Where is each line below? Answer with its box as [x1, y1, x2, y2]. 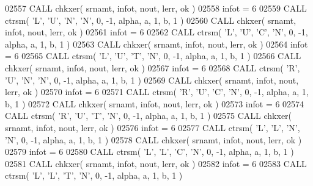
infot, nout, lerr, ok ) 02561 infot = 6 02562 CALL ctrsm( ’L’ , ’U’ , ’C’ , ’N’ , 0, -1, [5, 26, 308, 38]
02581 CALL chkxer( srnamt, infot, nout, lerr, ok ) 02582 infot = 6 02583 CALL [5, 157, 307, 170]
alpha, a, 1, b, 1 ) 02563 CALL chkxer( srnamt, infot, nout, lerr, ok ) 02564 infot [5, 37, 308, 50]
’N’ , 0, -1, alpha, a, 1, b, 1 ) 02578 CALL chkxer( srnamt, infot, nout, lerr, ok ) [5, 133, 302, 146]
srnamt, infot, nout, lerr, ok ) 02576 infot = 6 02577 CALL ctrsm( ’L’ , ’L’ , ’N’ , [5, 121, 300, 134]
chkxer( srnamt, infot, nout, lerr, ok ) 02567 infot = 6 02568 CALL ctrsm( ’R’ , [5, 61, 300, 74]
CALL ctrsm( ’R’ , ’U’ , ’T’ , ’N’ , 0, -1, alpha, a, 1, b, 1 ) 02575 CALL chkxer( [5, 109, 292, 122]
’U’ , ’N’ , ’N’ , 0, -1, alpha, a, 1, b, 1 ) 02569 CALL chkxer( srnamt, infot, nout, [5, 73, 299, 86]
